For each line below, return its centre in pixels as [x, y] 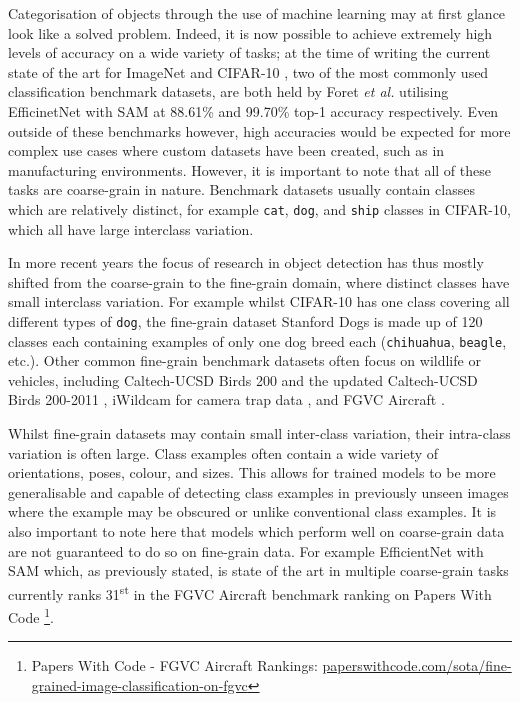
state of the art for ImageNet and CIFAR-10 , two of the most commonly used [248, 71]
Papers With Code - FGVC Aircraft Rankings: [174, 665]
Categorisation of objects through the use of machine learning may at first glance [257, 13]
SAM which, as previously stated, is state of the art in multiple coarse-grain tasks [258, 570]
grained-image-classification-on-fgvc [139, 684]
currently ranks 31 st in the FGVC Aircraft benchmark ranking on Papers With [250, 592]
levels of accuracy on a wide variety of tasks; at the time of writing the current [249, 52]
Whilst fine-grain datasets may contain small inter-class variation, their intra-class [259, 433]
